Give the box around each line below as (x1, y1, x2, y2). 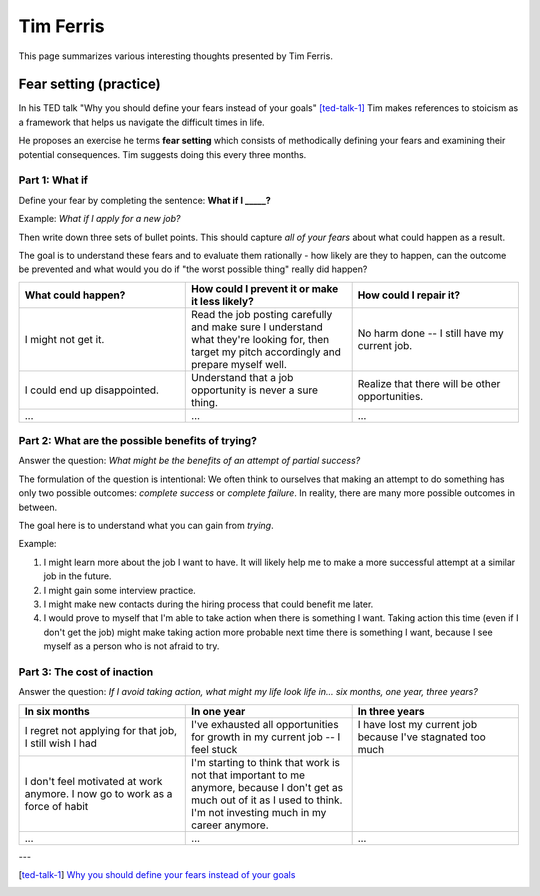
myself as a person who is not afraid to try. (43, 640, 220, 652)
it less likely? (191, 294, 254, 308)
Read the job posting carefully (191, 307, 333, 321)
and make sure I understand (191, 320, 324, 334)
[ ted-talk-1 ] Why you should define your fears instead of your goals (18, 869, 296, 881)
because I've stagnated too (357, 730, 487, 744)
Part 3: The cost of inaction (18, 665, 154, 679)
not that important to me (191, 768, 305, 782)
